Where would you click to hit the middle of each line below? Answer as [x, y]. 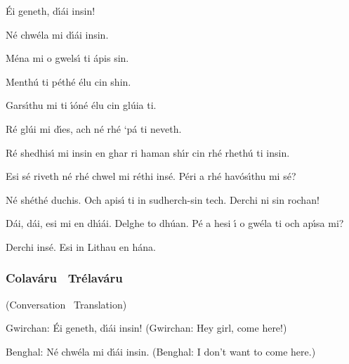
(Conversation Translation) [66, 304]
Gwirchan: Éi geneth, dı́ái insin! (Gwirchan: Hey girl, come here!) [146, 328]
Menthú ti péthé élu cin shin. [68, 81]
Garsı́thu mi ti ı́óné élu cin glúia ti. [81, 105]
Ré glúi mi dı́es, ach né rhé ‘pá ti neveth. [94, 128]
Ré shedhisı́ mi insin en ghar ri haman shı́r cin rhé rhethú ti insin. [148, 152]
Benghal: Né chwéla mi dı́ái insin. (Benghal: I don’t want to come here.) [161, 351]
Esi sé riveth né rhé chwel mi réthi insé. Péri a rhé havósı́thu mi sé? [151, 176]
